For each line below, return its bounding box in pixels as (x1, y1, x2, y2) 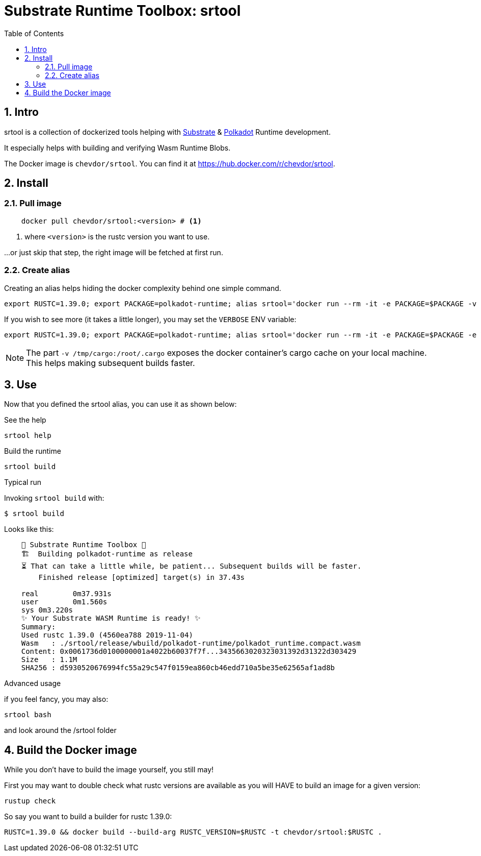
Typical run (4, 478, 42, 487)
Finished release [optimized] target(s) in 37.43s (38, 573, 245, 582)
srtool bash (4, 711, 51, 719)
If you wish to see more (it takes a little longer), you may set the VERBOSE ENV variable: (4, 314, 297, 324)
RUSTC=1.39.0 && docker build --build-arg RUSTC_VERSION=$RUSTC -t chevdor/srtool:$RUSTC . (4, 828, 382, 837)
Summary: (21, 623, 56, 631)
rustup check (4, 797, 56, 805)
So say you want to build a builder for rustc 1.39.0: (4, 812, 172, 821)
